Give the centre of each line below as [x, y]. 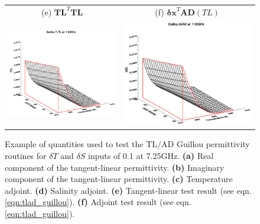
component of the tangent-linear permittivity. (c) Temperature [119, 179]
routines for [26, 156]
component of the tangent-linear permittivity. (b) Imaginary [115, 167]
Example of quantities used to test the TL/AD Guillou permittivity [127, 144]
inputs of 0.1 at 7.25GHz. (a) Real [151, 156]
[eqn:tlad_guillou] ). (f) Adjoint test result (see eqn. [98, 202]
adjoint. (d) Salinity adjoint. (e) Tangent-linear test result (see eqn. [128, 190]
